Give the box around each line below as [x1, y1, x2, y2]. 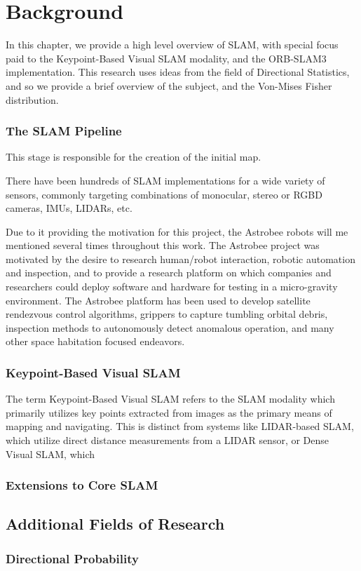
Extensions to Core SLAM [6, 476, 158, 494]
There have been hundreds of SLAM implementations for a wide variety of [6, 173, 325, 187]
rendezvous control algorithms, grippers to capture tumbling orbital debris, [6, 307, 328, 321]
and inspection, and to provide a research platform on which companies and [6, 265, 332, 280]
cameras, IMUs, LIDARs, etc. [6, 201, 132, 215]
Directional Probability [6, 549, 139, 567]
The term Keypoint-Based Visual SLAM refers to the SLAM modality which [6, 391, 335, 406]
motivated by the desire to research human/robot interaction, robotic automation [6, 251, 355, 266]
